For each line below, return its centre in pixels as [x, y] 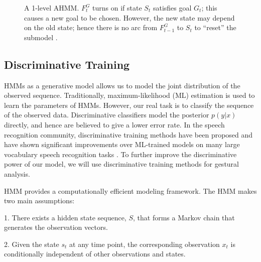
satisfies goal [172, 8]
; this [209, 8]
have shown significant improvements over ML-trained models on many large [122, 144]
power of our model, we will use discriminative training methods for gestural [121, 164]
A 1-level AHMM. [52, 8]
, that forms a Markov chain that [184, 217]
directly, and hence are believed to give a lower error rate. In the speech [114, 124]
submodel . [41, 37]
